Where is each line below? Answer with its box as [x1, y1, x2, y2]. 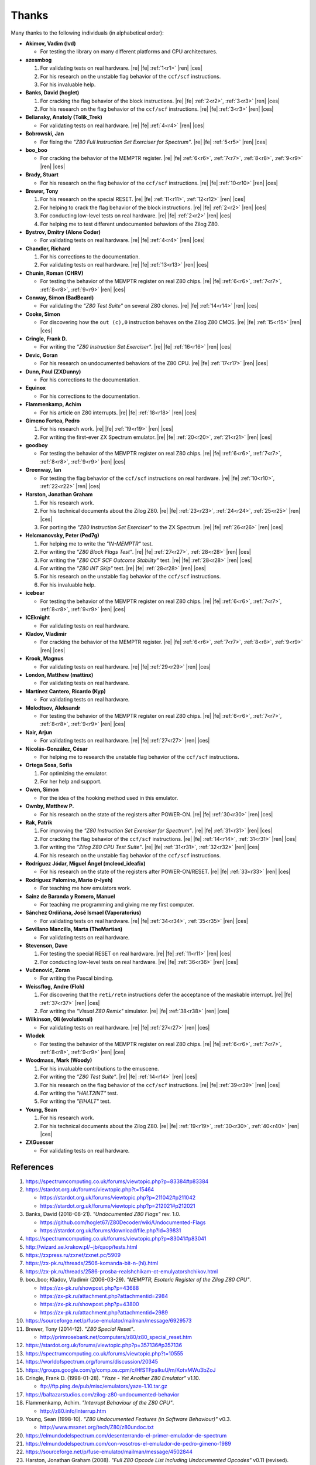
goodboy [25, 442, 48, 449]
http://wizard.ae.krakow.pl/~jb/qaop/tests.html [25, 1243, 138, 1251]
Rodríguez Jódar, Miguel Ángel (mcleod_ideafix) [25, 860, 146, 867]
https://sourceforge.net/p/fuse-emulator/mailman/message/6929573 [25, 1317, 192, 1324]
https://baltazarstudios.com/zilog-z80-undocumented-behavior [25, 1391, 180, 1398]
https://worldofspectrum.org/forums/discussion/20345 [25, 1358, 158, 1365]
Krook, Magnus [25, 655, 64, 662]
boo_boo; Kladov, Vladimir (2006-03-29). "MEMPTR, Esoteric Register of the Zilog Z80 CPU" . [25, 1276, 252, 1283]
